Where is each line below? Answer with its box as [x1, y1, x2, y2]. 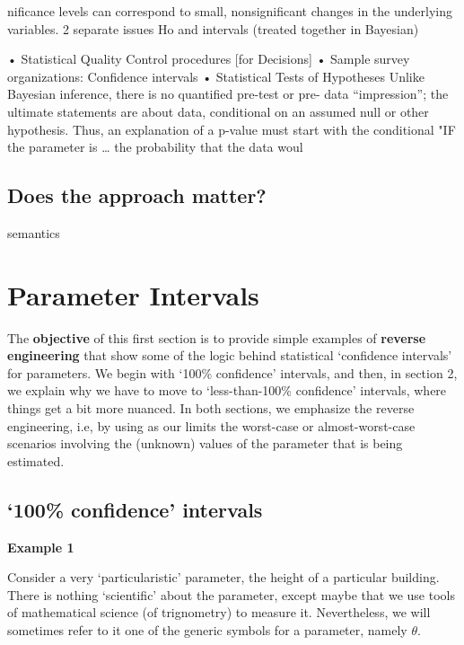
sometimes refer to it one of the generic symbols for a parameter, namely [7, 621, 407, 639]
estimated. [7, 451, 65, 470]
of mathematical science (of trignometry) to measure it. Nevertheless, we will [7, 603, 431, 622]
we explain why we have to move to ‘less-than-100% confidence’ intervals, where [7, 381, 447, 400]
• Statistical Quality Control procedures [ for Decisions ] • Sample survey [7, 49, 410, 68]
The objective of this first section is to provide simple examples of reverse [7, 328, 426, 347]
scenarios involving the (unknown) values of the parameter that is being [7, 434, 403, 453]
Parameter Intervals [7, 276, 259, 313]
